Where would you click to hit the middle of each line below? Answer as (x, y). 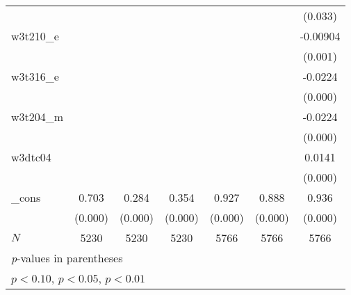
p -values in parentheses (67, 258)
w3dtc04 (31, 157)
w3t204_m (38, 117)
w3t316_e (35, 76)
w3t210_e (35, 36)
